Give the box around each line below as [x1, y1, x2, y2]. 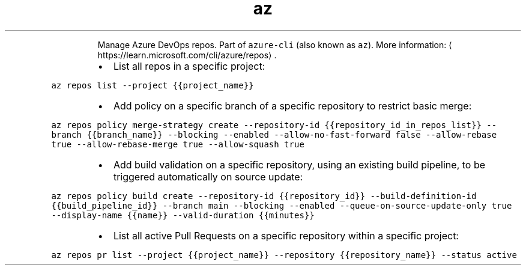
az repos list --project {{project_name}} [51, 80, 254, 90]
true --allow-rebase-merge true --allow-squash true [51, 139, 304, 149]
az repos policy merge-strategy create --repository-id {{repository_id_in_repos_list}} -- [51, 120, 497, 130]
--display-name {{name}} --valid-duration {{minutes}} [51, 210, 315, 220]
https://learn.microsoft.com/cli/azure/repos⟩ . [97, 49, 277, 60]
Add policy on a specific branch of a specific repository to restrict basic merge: [113, 99, 472, 112]
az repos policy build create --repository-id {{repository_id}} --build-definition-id [51, 191, 477, 201]
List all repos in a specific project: [113, 60, 265, 72]
